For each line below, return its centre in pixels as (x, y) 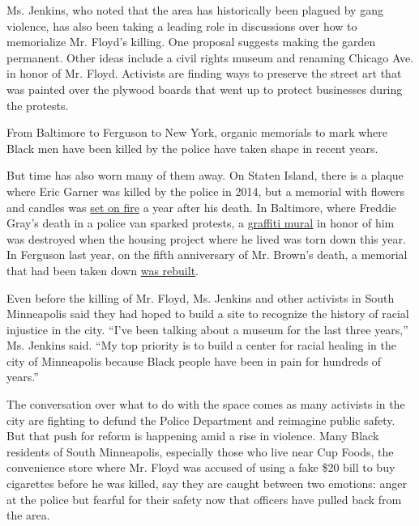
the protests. (38, 105)
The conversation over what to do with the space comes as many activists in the (206, 404)
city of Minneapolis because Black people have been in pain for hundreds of (194, 361)
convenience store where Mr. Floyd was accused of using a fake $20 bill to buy (201, 467)
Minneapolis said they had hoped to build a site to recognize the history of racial (208, 314)
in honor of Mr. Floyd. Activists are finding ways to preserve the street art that (204, 73)
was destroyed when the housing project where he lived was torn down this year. (206, 238)
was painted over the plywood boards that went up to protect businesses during (205, 89)
